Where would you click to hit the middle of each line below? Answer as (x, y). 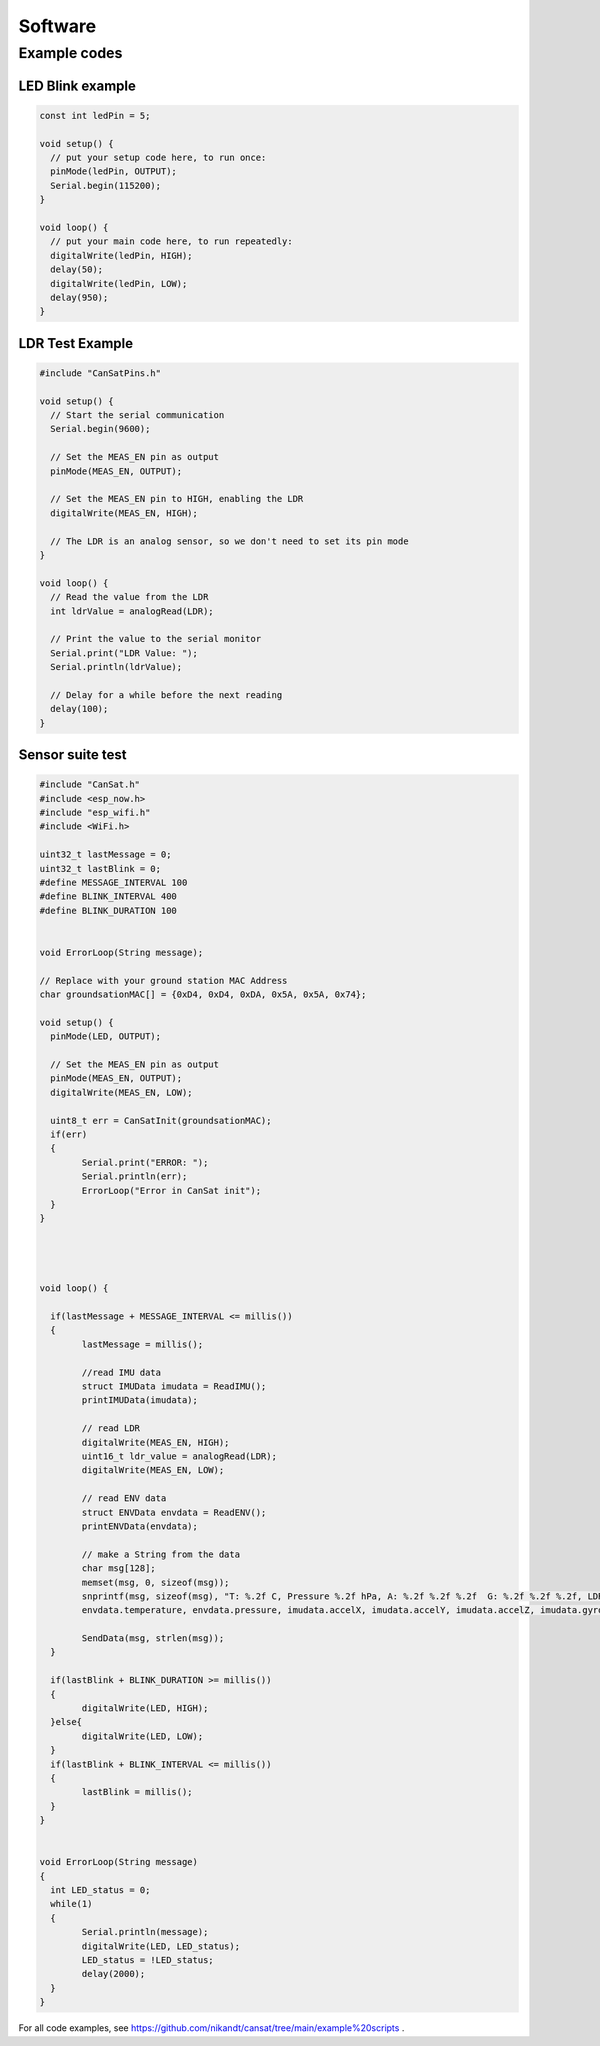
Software (57, 26)
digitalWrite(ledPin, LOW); (119, 283)
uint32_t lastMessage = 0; (105, 854)
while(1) (71, 1904)
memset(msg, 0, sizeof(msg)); (155, 1582)
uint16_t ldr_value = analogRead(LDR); (179, 1456)
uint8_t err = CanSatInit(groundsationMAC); (161, 1120)
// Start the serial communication (137, 415)
